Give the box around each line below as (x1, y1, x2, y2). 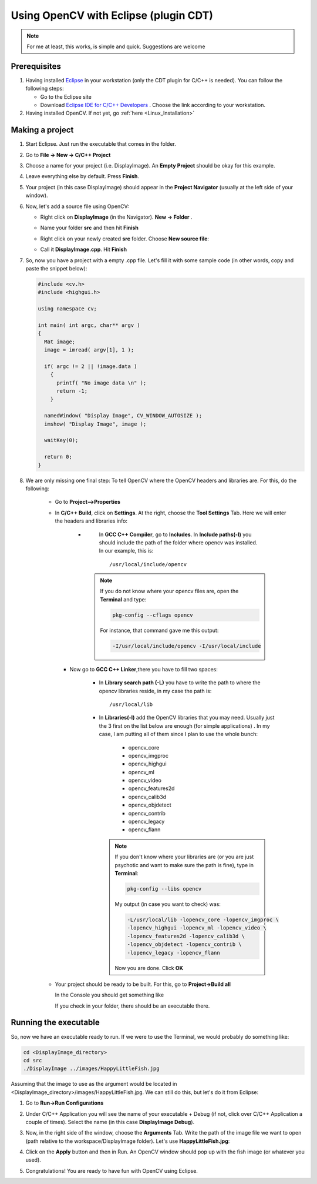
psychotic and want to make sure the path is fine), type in (114, 861, 254, 868)
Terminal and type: (100, 596, 147, 603)
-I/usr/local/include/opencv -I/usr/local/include (112, 643, 261, 649)
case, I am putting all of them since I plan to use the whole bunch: (99, 731, 258, 738)
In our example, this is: (99, 547, 154, 554)
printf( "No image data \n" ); (56, 379, 147, 386)
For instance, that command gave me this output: (100, 627, 219, 634)
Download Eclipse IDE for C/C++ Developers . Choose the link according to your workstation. (40, 102, 265, 109)
